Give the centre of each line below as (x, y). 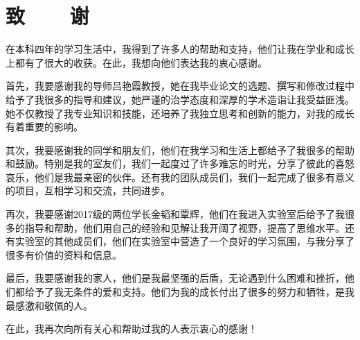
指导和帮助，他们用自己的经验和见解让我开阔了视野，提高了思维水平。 (184, 227)
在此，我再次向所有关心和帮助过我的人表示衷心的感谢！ (132, 329)
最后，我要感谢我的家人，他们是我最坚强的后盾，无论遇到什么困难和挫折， (175, 278)
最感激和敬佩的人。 (49, 305)
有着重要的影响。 (44, 127)
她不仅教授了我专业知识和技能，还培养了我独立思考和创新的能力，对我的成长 (180, 113)
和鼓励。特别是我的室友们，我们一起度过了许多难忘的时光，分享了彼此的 (170, 163)
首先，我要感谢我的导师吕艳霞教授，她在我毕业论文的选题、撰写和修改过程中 (180, 86)
